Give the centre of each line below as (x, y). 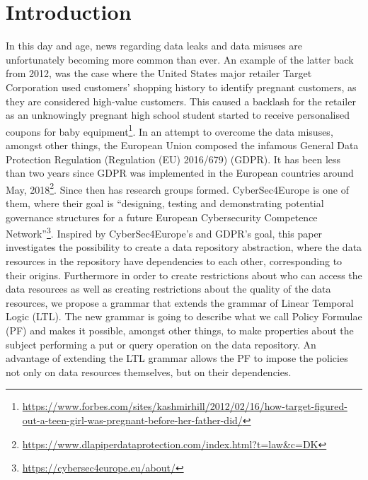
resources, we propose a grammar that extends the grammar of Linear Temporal (180, 302)
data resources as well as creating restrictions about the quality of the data (168, 289)
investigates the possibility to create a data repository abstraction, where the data (184, 247)
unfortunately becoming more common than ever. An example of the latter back (180, 59)
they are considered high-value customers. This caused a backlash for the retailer (181, 101)
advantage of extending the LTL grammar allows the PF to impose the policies (177, 358)
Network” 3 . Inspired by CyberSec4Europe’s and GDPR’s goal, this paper (164, 232)
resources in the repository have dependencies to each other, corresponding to (174, 261)
